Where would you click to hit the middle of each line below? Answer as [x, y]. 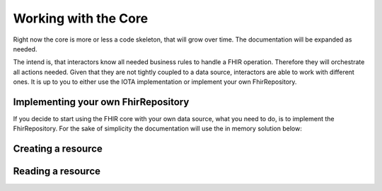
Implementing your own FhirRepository [101, 102]
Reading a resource [57, 172]
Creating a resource [58, 149]
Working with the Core [81, 18]
